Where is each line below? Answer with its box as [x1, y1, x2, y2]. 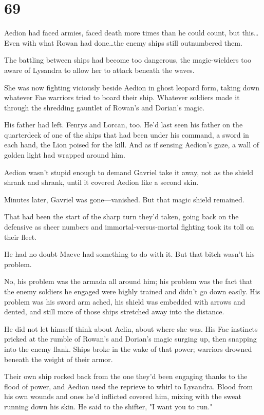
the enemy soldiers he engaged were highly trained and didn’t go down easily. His [4, 286, 260, 296]
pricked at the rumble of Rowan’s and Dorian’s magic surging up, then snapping [4, 333, 257, 344]
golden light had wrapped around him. [4, 149, 125, 160]
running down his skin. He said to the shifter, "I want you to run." [4, 401, 213, 411]
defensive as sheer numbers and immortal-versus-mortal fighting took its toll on [4, 221, 254, 232]
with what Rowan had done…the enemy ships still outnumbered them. [22, 37, 242, 48]
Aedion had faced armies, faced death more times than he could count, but [4, 27, 240, 38]
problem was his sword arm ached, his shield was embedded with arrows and [4, 296, 246, 307]
